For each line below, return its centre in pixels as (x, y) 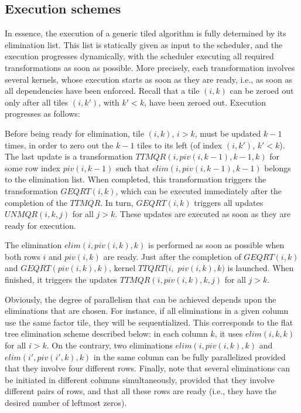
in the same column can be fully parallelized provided (189, 356)
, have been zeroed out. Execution (205, 102)
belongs (278, 167)
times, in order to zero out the (59, 145)
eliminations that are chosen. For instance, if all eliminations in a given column (147, 311)
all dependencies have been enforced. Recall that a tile (102, 91)
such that (133, 167)
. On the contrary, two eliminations (110, 345)
